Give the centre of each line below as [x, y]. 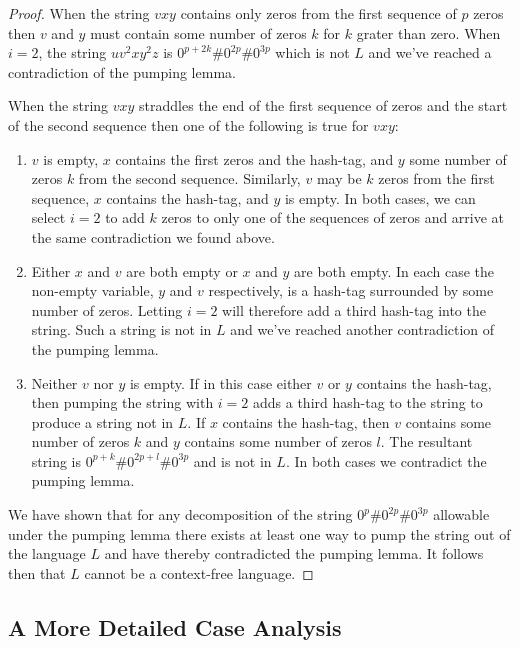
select [48, 217]
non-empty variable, [92, 290]
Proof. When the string [79, 13]
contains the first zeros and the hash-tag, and [254, 158]
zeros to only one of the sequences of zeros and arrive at [333, 217]
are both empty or [182, 270]
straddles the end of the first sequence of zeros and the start [323, 105]
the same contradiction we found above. [153, 236]
